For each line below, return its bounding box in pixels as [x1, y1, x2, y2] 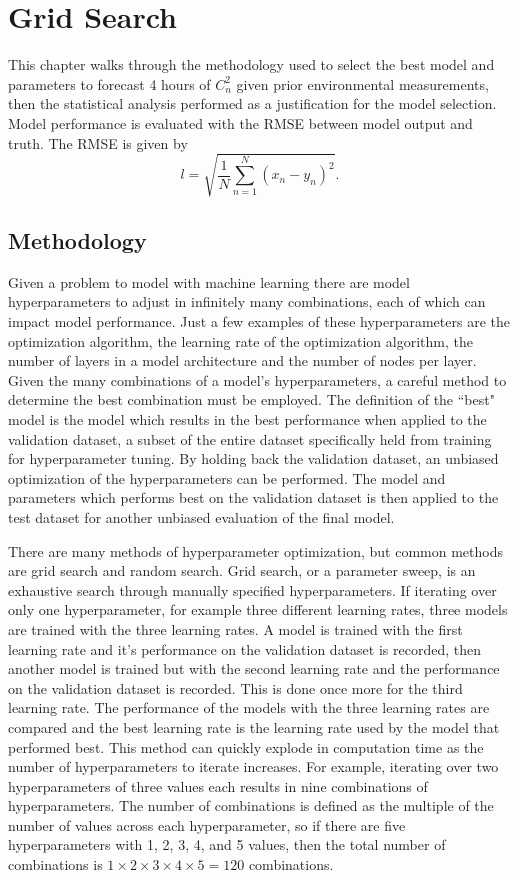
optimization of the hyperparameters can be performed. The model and [8, 467, 446, 488]
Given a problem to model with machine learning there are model [8, 271, 410, 292]
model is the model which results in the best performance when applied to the [8, 409, 487, 429]
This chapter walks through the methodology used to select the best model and [8, 54, 495, 75]
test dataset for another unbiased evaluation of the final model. [8, 506, 395, 527]
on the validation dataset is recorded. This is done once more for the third [8, 677, 463, 698]
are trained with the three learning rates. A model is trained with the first [8, 618, 463, 639]
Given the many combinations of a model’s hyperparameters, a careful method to [8, 369, 507, 390]
